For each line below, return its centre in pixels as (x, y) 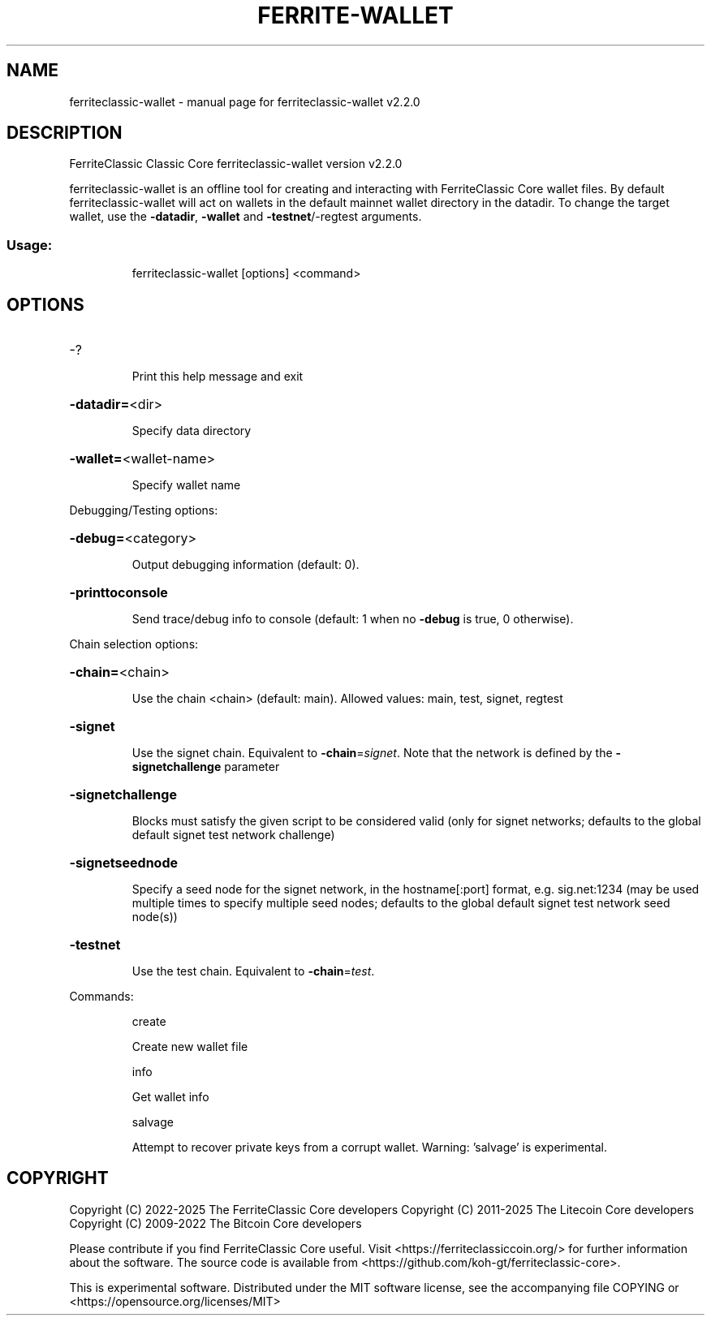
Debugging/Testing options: (144, 510)
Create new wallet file (190, 1047)
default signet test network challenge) (233, 835)
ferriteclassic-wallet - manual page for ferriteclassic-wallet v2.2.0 (245, 101)
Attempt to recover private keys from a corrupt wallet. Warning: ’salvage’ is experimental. (369, 1148)
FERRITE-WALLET (355, 15)
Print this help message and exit (218, 377)
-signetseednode (124, 863)
